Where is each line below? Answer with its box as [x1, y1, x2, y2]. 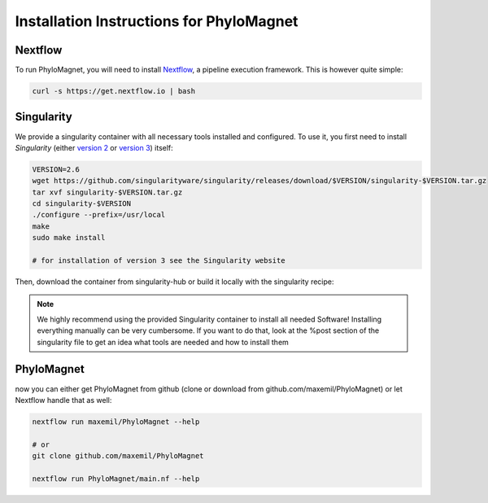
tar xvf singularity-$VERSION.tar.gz [32, 187, 183, 197]
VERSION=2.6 [32, 164, 81, 174]
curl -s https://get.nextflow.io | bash [32, 86, 195, 96]
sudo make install [32, 233, 106, 243]
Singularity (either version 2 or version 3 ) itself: [15, 142, 174, 152]
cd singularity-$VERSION [32, 199, 132, 208]
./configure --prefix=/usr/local [32, 210, 166, 220]
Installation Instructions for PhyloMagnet [15, 12, 298, 30]
